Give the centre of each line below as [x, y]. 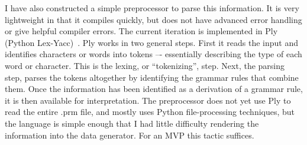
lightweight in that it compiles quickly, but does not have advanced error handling [153, 19]
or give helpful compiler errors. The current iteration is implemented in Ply [141, 31]
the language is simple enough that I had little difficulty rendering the [132, 123]
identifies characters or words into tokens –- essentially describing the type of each [153, 54]
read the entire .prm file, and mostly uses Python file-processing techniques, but [150, 112]
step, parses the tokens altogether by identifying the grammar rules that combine [152, 77]
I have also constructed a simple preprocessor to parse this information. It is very [152, 8]
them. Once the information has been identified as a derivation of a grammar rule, [154, 89]
